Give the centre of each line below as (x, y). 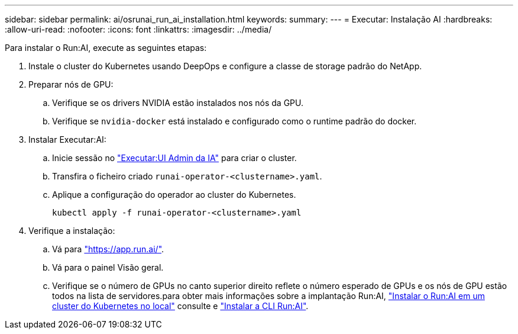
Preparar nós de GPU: (71, 84)
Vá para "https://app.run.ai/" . (108, 249)
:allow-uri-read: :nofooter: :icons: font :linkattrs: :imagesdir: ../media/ (138, 29)
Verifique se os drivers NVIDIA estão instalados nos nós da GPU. (178, 103)
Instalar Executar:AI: (67, 139)
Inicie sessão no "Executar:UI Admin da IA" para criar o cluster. (174, 158)
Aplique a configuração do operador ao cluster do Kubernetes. (174, 195)
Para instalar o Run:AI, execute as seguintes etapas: (106, 48)
